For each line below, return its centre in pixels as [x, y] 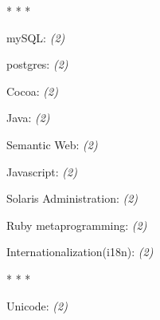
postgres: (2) [37, 64]
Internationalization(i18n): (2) [80, 252]
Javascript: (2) [42, 171]
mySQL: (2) [36, 37]
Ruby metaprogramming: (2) [77, 225]
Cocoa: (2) [32, 91]
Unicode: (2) [37, 305]
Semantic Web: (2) [52, 144]
